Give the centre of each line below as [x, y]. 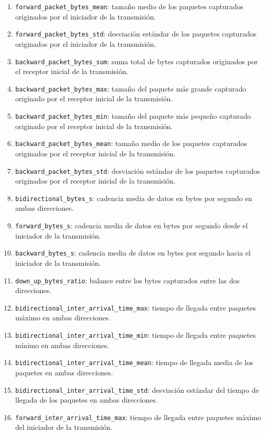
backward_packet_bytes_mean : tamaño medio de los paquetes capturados [131, 143]
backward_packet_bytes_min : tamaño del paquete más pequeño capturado [133, 116]
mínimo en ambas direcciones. [62, 345]
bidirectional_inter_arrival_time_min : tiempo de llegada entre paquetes [136, 335]
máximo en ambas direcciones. [63, 318]
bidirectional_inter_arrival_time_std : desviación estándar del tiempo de [137, 390]
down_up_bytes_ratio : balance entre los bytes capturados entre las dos [127, 280]
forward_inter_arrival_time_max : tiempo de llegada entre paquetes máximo [138, 417]
